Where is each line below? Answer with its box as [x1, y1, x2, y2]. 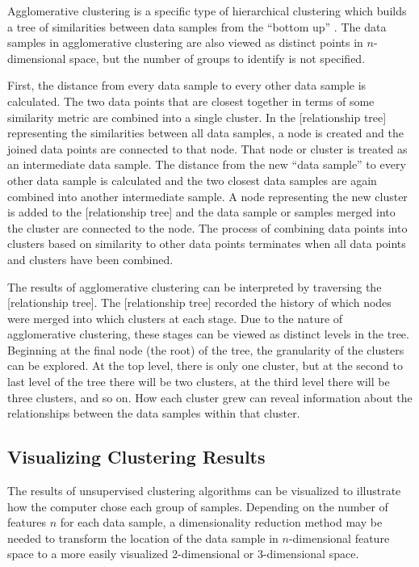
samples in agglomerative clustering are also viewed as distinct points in [7, 34, 363, 51]
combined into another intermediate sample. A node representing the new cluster [7, 187, 408, 204]
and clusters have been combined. [7, 250, 174, 267]
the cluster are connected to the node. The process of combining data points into [7, 219, 408, 236]
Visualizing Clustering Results [7, 444, 266, 469]
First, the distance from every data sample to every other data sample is [7, 77, 367, 94]
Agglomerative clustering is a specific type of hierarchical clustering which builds [7, 2, 407, 19]
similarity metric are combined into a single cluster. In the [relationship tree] [7, 108, 387, 125]
